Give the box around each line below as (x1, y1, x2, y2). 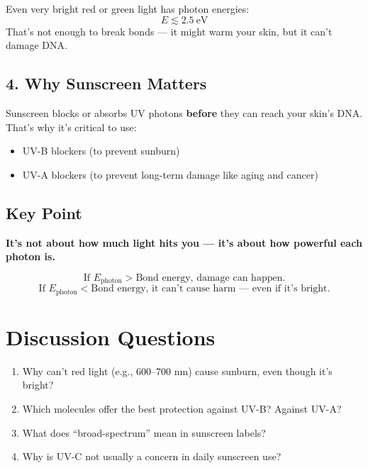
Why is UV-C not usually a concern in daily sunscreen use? (22, 449, 281, 464)
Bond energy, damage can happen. (135, 272, 286, 283)
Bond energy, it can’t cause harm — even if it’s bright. (91, 284, 330, 294)
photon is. (6, 249, 55, 264)
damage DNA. (6, 38, 67, 52)
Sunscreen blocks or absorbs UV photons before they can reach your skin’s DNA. (6, 105, 363, 120)
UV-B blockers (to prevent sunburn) (22, 143, 180, 158)
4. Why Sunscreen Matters (6, 72, 207, 94)
